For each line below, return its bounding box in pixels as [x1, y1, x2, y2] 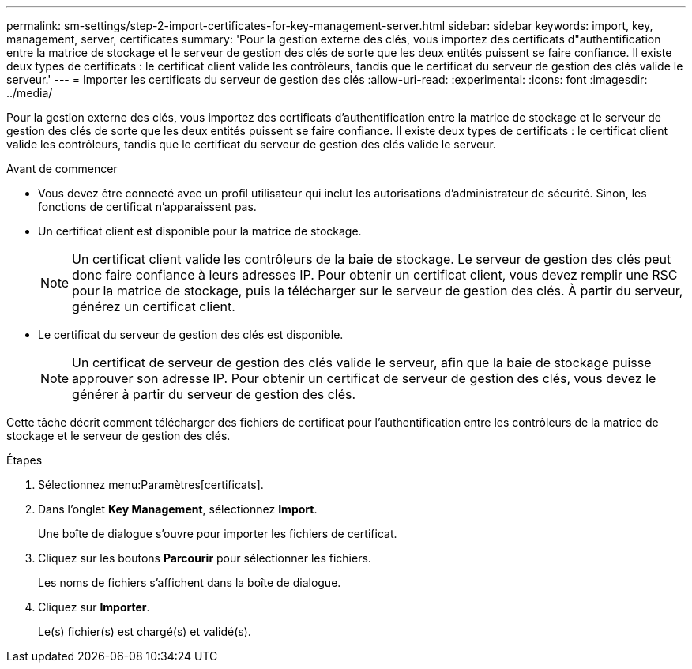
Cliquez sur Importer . [38, 600, 150, 614]
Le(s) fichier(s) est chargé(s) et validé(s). [38, 625, 251, 638]
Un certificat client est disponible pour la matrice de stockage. [38, 224, 362, 238]
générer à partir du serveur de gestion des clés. [72, 386, 356, 402]
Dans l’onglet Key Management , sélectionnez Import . [38, 502, 318, 516]
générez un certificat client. [72, 299, 235, 314]
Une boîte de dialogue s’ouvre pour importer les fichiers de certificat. [38, 527, 397, 540]
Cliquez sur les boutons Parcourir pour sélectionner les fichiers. [38, 551, 371, 565]
